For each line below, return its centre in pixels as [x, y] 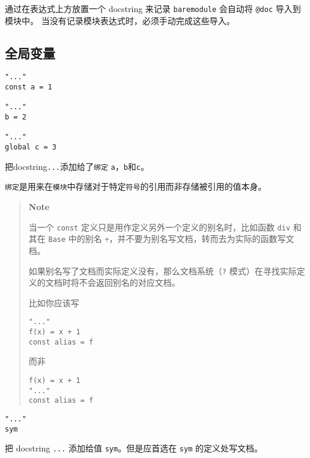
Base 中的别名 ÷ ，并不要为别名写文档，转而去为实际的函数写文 [171, 239]
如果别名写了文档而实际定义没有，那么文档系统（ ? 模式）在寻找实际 [163, 270]
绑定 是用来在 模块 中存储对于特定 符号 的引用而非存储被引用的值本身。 [136, 186]
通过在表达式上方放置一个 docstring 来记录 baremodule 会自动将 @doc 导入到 [153, 8]
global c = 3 [31, 147]
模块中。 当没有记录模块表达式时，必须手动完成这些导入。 [120, 20]
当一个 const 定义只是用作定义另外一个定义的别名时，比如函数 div [160, 227]
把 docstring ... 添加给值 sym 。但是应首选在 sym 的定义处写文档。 [134, 448]
